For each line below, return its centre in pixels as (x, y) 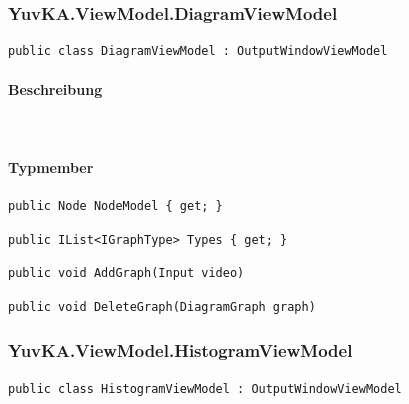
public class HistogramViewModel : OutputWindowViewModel (205, 388)
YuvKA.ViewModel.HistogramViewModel (180, 350)
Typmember (51, 166)
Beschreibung (55, 89)
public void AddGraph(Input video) (126, 273)
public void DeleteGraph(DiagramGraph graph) (162, 306)
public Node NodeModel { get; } (115, 206)
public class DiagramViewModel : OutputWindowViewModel (198, 51)
